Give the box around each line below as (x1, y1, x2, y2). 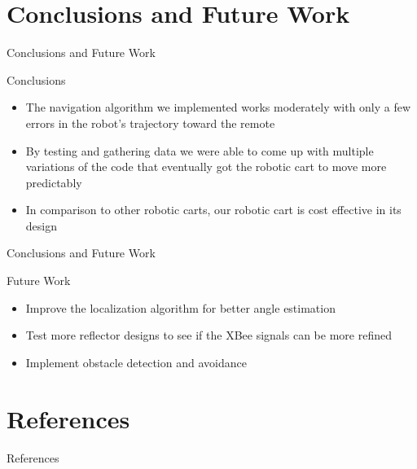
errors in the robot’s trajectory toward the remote (25, 114, 275, 131)
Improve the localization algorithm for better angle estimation (25, 299, 336, 316)
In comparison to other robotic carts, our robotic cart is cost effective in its (25, 201, 402, 218)
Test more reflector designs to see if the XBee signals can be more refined (25, 327, 392, 344)
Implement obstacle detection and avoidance (25, 353, 247, 370)
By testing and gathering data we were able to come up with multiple (25, 142, 374, 159)
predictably (25, 173, 82, 191)
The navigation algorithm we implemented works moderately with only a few (25, 99, 411, 116)
